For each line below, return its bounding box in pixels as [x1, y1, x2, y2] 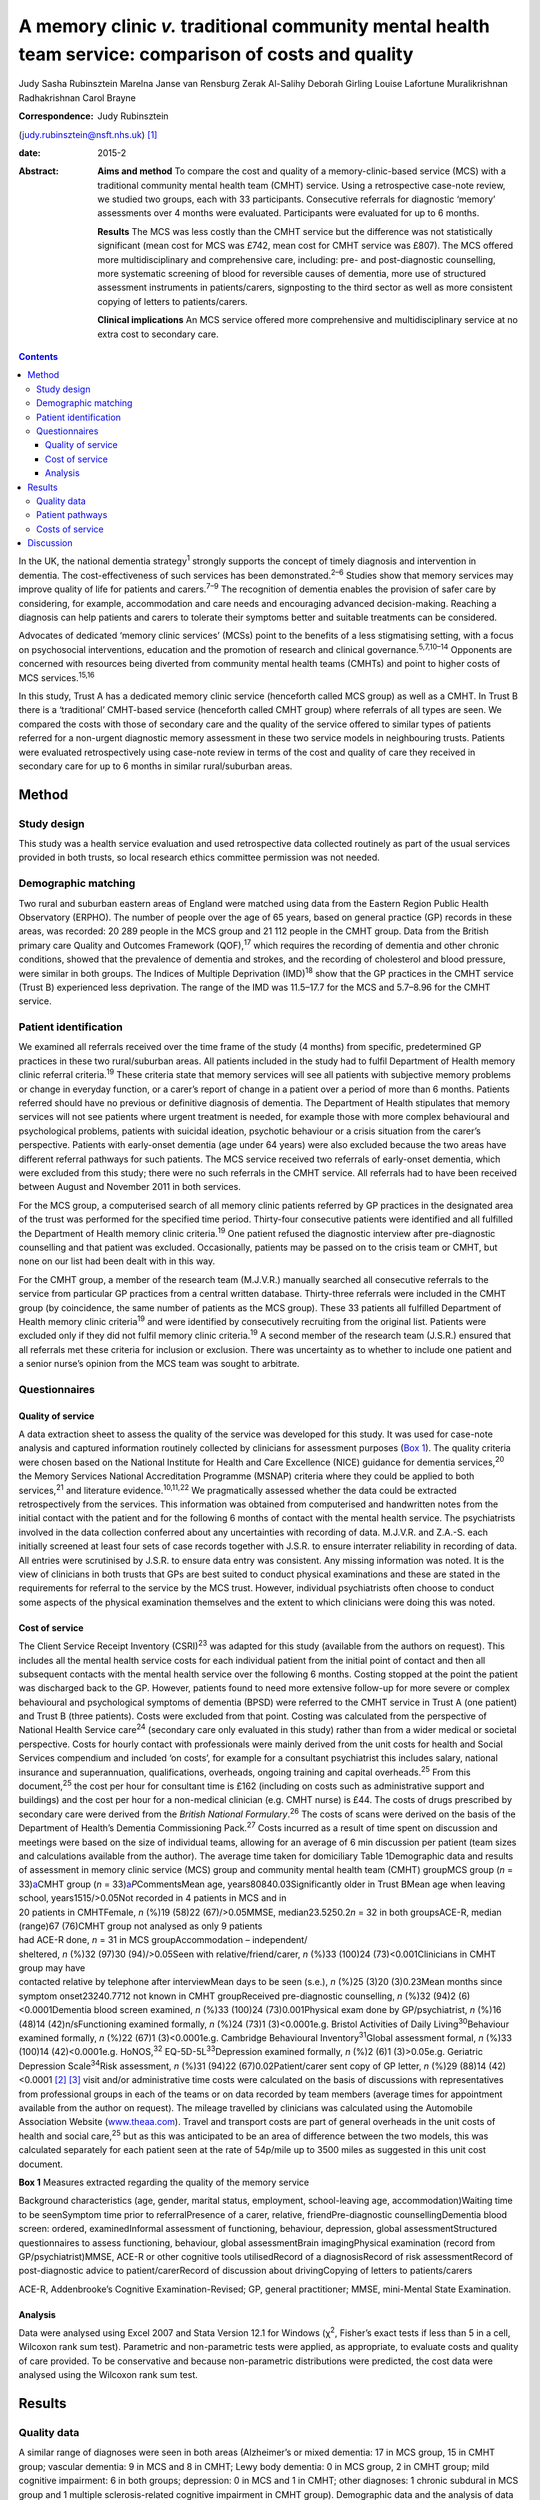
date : [18, 146, 41, 159]
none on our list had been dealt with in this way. [18, 1255, 216, 1267]
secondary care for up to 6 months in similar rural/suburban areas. [18, 760, 293, 772]
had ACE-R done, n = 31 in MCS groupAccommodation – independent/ [18, 1934, 308, 1946]
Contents [18, 350, 59, 362]
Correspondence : [18, 110, 94, 122]
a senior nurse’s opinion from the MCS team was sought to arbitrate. [18, 1358, 300, 1370]
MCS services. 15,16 [18, 670, 95, 684]
